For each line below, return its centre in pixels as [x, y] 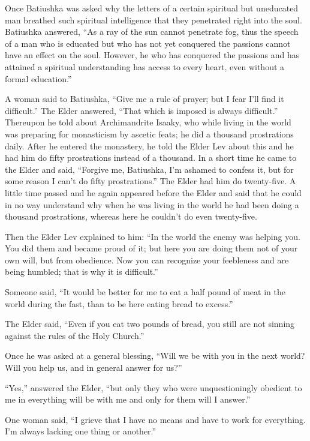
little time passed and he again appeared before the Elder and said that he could [153, 192]
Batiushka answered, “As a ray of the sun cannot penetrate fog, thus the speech [152, 31]
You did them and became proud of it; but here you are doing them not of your [151, 248]
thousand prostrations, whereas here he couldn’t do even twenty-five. [131, 216]
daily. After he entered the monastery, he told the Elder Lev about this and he [149, 145]
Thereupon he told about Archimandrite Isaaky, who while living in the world [148, 122]
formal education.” [38, 78]
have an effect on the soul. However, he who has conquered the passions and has [152, 55]
